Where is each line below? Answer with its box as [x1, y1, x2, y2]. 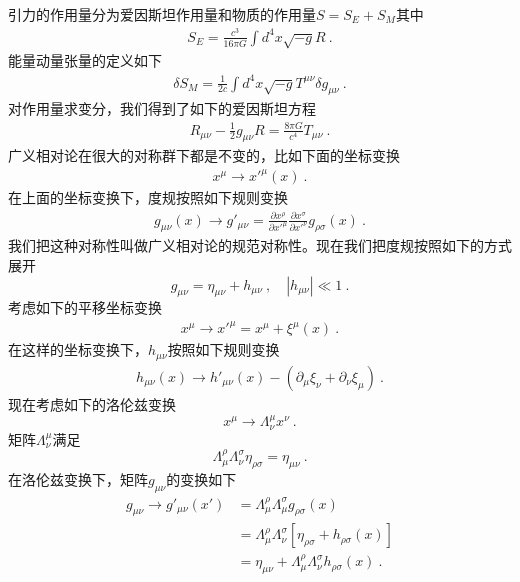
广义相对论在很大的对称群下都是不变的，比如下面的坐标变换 [8, 145, 400, 166]
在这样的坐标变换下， [8, 339, 148, 360]
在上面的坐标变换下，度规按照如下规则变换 [8, 187, 288, 208]
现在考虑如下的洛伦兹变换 [8, 393, 176, 414]
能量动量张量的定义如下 [8, 50, 162, 71]
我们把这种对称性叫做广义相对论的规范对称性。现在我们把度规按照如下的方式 [8, 235, 512, 256]
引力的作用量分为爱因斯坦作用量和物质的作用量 [8, 4, 316, 24]
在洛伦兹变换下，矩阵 [8, 468, 148, 489]
